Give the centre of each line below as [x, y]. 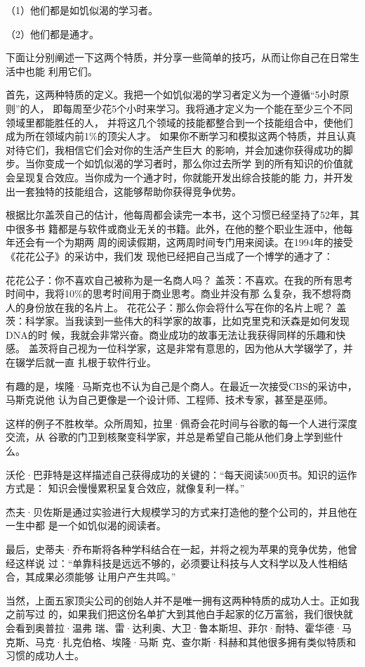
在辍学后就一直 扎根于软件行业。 [81, 362]
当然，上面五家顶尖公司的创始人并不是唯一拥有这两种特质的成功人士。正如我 [182, 600]
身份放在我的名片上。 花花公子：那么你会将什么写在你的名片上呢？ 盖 [186, 307]
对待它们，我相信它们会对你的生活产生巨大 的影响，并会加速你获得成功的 [174, 149]
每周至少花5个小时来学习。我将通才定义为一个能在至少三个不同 [208, 108]
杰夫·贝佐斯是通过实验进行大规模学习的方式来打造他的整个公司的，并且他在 [181, 511]
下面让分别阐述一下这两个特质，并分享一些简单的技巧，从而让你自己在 [168, 57]
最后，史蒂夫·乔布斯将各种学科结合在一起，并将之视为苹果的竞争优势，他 [177, 549]
